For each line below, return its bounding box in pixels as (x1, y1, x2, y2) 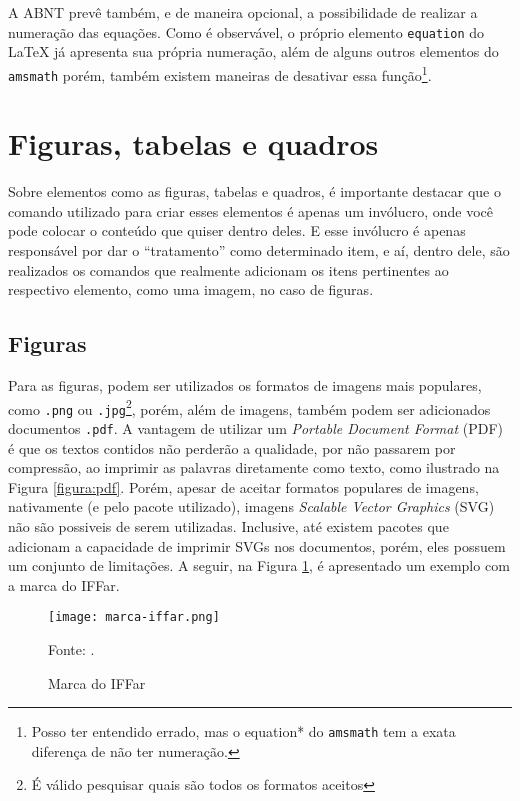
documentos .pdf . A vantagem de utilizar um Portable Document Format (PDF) (8, 417, 504, 438)
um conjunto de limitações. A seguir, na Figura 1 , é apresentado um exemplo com (8, 555, 510, 576)
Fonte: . (48, 639, 95, 660)
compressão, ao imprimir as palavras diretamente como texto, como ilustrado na (8, 457, 500, 478)
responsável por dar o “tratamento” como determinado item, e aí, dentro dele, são (8, 240, 510, 261)
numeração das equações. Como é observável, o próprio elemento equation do (8, 21, 485, 42)
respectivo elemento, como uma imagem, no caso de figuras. (8, 279, 374, 300)
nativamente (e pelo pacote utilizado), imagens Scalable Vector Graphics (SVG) (8, 496, 495, 517)
